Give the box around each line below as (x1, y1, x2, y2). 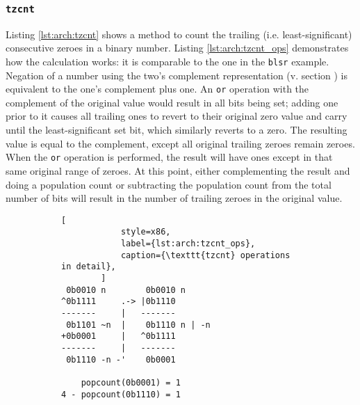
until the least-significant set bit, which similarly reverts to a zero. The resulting (6, 122, 347, 137)
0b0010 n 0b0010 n (66, 285, 186, 295)
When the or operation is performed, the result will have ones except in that (6, 150, 333, 164)
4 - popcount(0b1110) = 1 (61, 389, 181, 399)
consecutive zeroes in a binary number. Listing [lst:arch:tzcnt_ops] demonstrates (6, 40, 349, 55)
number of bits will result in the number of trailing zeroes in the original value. (6, 191, 343, 205)
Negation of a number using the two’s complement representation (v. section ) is (6, 67, 348, 82)
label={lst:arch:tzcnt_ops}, (120, 239, 256, 248)
